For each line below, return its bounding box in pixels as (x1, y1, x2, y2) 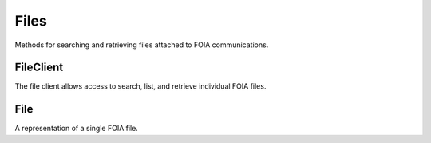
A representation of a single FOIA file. (14, 124, 139, 133)
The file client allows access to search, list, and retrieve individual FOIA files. (14, 81, 267, 91)
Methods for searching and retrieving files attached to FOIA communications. (14, 40, 269, 50)
